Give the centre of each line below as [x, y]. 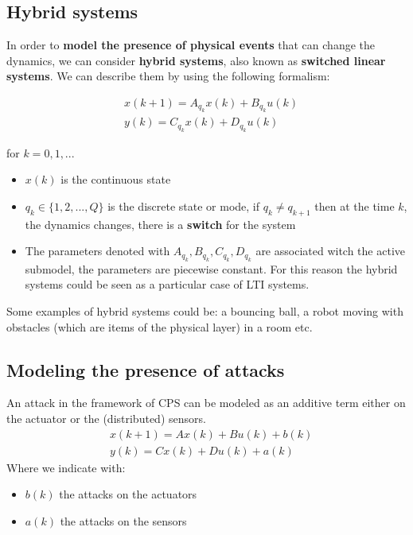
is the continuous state [116, 179]
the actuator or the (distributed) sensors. [106, 419]
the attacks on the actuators [128, 494]
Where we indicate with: [66, 467]
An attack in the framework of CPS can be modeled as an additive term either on [206, 403]
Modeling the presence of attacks [146, 369]
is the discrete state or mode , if [184, 206]
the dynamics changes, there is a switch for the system [160, 224]
